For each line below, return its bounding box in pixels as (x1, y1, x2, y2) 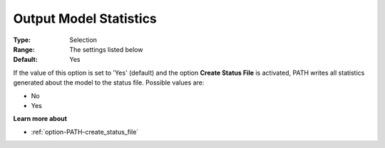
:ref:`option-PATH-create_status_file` (31, 127, 139, 136)
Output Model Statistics (13, 11, 157, 26)
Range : (13, 45, 35, 53)
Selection (69, 36, 98, 44)
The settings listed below (69, 45, 143, 53)
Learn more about (13, 115, 68, 123)
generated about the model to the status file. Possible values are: (13, 78, 205, 87)
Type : (13, 36, 31, 44)
